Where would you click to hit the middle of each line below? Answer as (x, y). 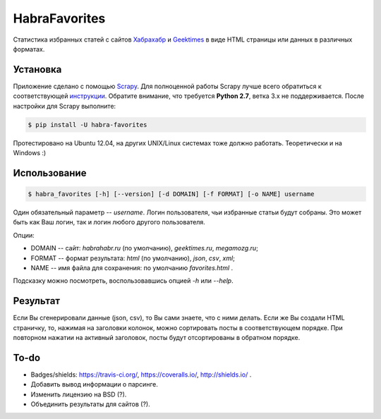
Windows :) (30, 152)
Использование (50, 173)
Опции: (24, 235)
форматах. (29, 49)
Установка (37, 69)
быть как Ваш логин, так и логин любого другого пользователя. (109, 222)
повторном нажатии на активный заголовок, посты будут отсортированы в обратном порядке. (157, 338)
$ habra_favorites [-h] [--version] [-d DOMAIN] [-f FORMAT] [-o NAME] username (171, 194)
